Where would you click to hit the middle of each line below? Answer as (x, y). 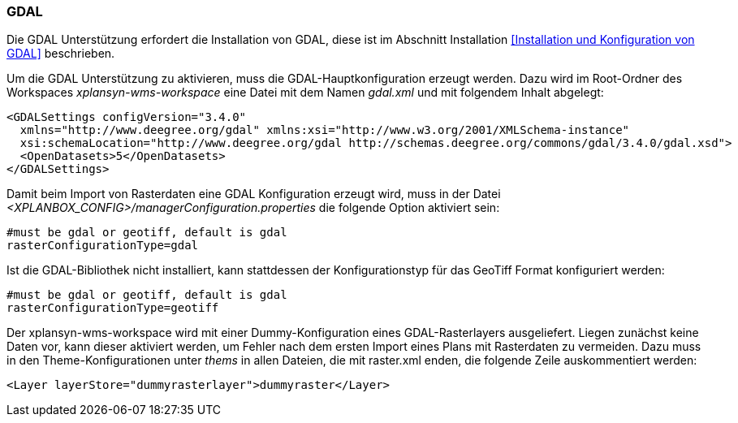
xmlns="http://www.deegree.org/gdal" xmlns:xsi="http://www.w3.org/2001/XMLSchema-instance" (325, 130)
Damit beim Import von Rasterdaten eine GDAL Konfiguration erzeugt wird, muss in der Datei (254, 194)
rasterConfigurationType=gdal (103, 246)
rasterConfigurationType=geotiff (113, 308)
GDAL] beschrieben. (61, 54)
